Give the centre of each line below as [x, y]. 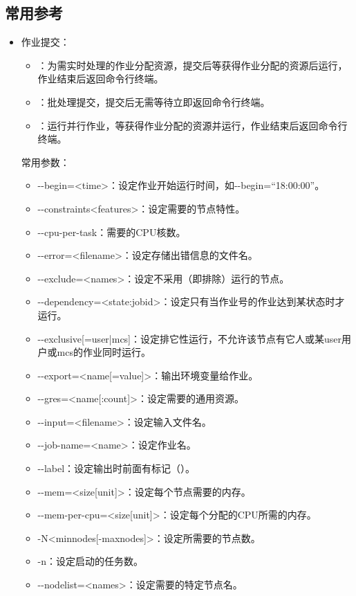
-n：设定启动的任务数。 [91, 561]
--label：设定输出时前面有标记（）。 [116, 468]
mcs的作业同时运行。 [104, 352]
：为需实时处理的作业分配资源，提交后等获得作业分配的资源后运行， [193, 65]
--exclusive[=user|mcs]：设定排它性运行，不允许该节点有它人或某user [190, 338]
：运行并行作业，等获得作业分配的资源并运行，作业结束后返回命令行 [193, 125]
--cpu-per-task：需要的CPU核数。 [112, 232]
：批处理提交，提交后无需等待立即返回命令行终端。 [154, 101]
